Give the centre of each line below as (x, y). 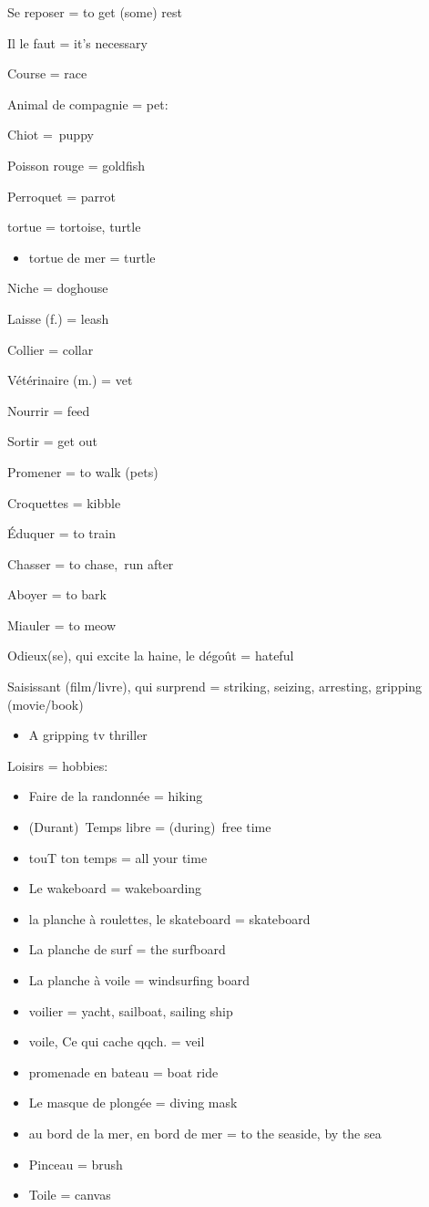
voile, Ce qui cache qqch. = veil (117, 1041)
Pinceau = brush (76, 1164)
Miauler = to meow (62, 624)
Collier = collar (51, 349)
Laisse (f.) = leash (58, 318)
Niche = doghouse (58, 288)
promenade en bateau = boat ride (123, 1072)
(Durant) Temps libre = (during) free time (150, 827)
